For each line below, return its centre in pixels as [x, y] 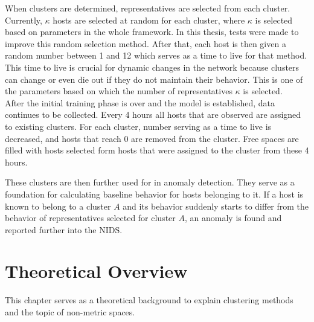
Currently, [24, 20]
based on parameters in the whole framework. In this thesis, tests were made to [152, 32]
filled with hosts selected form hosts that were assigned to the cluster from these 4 [157, 150]
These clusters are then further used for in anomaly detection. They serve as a [150, 182]
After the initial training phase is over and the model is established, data [140, 102]
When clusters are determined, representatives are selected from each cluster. [148, 8]
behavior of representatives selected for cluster [90, 218]
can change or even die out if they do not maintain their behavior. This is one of [154, 79]
